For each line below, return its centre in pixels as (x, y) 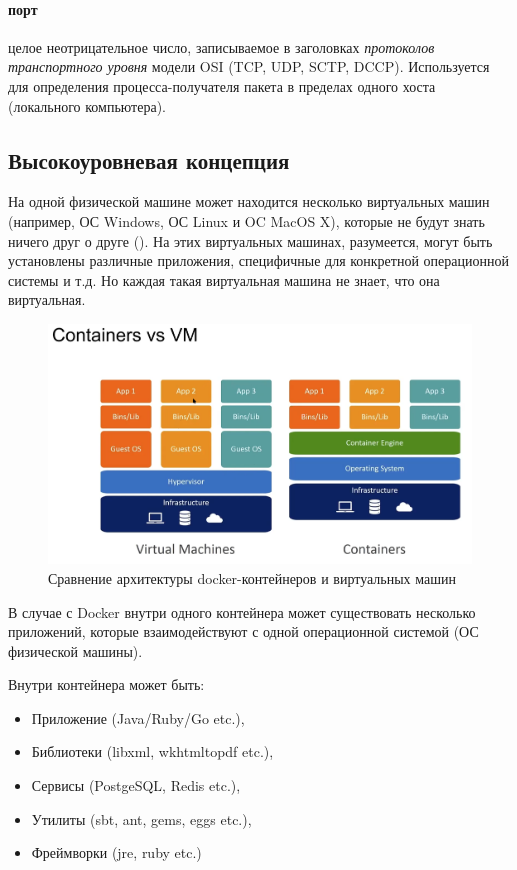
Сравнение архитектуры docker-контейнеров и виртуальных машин (252, 577)
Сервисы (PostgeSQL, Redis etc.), (136, 785)
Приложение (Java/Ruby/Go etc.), (138, 717)
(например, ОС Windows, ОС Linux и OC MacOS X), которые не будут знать (246, 220)
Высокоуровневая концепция (149, 159)
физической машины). (75, 650)
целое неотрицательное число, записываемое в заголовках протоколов (221, 46)
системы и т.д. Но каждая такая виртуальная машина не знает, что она (224, 279)
